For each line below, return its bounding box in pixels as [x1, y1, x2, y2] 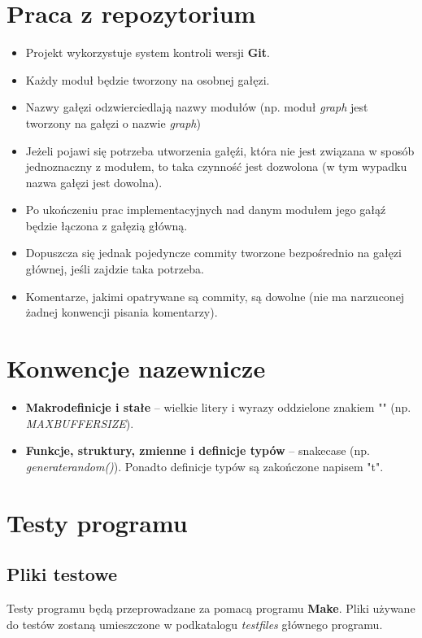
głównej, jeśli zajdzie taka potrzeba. [25, 260, 204, 277]
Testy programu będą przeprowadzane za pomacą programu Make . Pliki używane [7, 599, 415, 616]
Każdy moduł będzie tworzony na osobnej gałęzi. [25, 71, 270, 88]
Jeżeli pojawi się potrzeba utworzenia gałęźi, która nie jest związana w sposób [25, 142, 415, 159]
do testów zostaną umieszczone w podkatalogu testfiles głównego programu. [7, 615, 383, 632]
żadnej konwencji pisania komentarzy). [25, 304, 218, 321]
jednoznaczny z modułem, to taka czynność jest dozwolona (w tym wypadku [25, 158, 407, 175]
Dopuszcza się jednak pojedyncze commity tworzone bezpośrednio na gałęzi [25, 244, 402, 261]
